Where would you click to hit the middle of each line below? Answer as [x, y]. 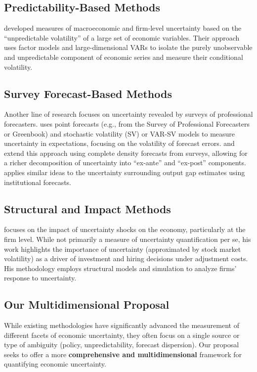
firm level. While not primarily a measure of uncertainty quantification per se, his [128, 239]
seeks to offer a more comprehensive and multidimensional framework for [123, 354]
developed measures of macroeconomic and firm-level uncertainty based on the [123, 28]
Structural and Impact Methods [87, 209]
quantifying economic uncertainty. [55, 364]
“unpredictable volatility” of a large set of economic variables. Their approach [122, 37]
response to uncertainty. [40, 278]
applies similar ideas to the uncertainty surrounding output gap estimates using [125, 172]
